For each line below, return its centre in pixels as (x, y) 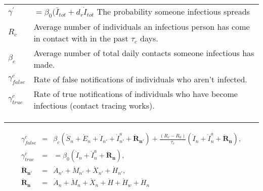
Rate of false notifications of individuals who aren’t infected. (140, 79)
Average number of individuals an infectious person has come (142, 27)
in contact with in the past (81, 38)
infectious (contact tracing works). (94, 106)
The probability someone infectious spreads (173, 11)
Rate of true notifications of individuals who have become (136, 94)
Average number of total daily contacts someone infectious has (144, 53)
